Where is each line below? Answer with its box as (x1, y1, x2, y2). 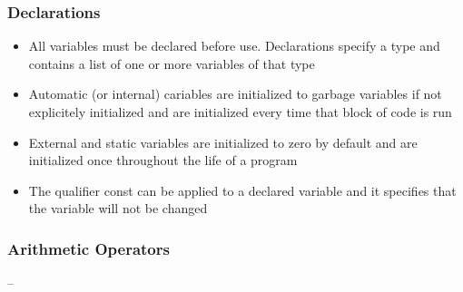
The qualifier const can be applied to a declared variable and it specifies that (28, 180, 457, 200)
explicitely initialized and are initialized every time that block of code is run (28, 102, 452, 121)
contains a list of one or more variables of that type (28, 54, 315, 73)
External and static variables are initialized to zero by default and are (28, 132, 418, 151)
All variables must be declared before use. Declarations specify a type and (28, 36, 440, 55)
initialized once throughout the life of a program (28, 151, 298, 170)
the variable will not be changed (28, 199, 208, 218)
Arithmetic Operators (7, 237, 170, 259)
